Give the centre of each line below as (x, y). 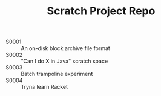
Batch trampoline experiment (57, 74)
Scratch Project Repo (101, 11)
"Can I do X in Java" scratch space (64, 61)
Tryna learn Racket (44, 87)
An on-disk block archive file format (65, 48)
